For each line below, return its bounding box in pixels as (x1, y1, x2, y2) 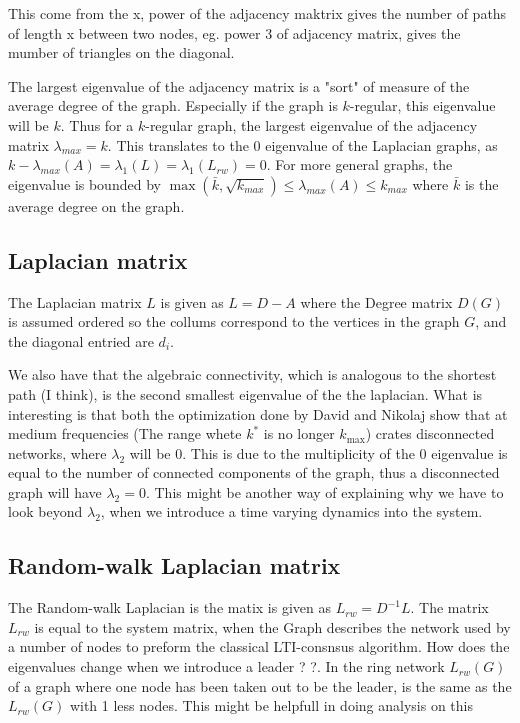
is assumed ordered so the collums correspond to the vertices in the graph (8, 311, 460, 332)
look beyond (8, 501, 83, 522)
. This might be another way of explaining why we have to (145, 481, 504, 502)
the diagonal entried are (8, 330, 154, 351)
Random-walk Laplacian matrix (8, 550, 341, 581)
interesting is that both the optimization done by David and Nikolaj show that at (8, 403, 508, 424)
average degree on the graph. (8, 195, 185, 216)
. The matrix (410, 597, 489, 618)
